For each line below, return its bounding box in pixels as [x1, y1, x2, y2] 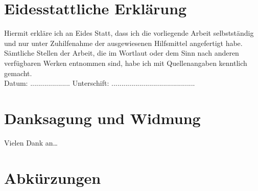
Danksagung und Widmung [4, 107, 201, 128]
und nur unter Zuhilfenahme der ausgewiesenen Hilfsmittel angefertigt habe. [4, 37, 243, 48]
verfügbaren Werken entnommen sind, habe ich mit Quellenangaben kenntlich [4, 57, 247, 68]
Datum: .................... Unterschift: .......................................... [4, 78, 195, 88]
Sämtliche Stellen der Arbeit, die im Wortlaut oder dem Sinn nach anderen [4, 47, 239, 58]
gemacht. [4, 67, 32, 78]
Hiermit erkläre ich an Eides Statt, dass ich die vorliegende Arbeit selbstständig [4, 28, 254, 38]
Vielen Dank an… [4, 137, 58, 148]
